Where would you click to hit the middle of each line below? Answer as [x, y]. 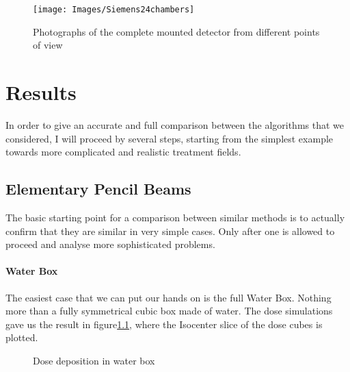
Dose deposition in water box [94, 360]
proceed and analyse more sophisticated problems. [110, 244]
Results [41, 92]
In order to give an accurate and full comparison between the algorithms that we [175, 124]
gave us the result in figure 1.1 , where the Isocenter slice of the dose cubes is [164, 324]
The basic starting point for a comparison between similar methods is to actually [175, 217]
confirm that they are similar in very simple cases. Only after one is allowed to [170, 231]
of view [48, 45]
